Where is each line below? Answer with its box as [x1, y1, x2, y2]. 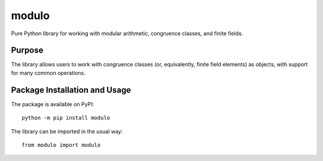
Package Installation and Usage [11, 85, 132, 95]
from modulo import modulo [22, 141, 101, 148]
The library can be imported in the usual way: [11, 128, 123, 135]
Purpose [11, 45, 44, 55]
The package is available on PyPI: [11, 100, 95, 107]
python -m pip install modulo [22, 114, 111, 122]
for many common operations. [11, 69, 86, 76]
